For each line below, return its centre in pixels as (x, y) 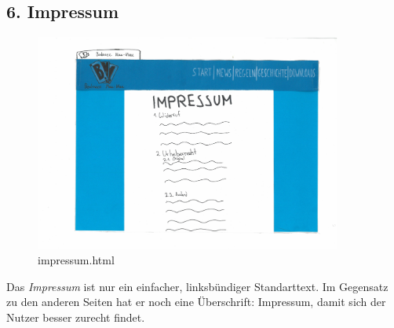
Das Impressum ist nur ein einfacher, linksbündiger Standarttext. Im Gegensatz (197, 286)
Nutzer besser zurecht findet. (76, 317)
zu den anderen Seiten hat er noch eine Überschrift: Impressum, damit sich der (196, 302)
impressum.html (76, 260)
